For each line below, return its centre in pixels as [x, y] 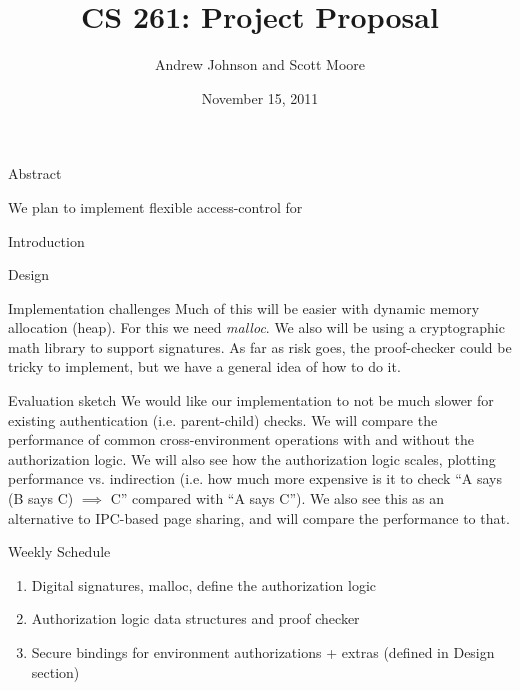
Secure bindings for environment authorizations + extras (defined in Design [263, 652]
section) [55, 671]
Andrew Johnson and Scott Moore [260, 64]
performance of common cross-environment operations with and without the [241, 439]
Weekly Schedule [59, 551]
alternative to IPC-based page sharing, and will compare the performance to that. [259, 517]
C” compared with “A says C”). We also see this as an [277, 498]
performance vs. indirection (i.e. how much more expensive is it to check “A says [255, 478]
